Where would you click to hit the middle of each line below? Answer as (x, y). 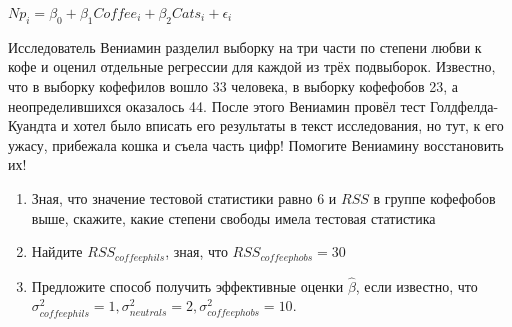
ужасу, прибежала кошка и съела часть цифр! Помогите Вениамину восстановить (256, 144)
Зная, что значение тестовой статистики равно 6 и (184, 197)
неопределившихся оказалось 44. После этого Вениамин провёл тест (217, 105)
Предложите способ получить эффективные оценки (187, 285)
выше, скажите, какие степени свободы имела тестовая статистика (233, 217)
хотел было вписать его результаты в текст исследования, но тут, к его (288, 125)
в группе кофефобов (434, 197)
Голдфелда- (464, 105)
